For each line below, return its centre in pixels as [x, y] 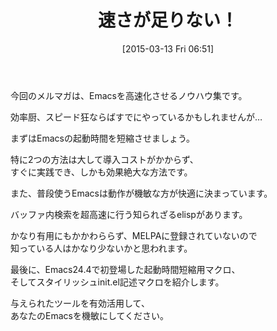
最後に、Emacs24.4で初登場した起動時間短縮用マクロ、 [125, 269]
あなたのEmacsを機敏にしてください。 [90, 315]
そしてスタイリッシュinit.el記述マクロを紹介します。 [117, 282]
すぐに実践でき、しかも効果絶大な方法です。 [101, 172]
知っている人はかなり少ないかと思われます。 [101, 248]
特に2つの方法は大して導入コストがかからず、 [104, 159]
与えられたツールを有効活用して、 [80, 303]
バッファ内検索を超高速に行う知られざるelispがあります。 [129, 214]
